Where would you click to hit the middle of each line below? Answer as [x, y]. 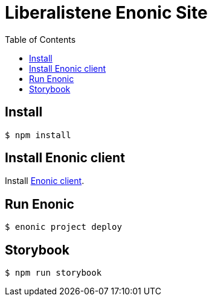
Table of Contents [40, 39]
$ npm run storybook [53, 273]
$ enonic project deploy [63, 227]
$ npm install [38, 135]
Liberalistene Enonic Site [106, 13]
